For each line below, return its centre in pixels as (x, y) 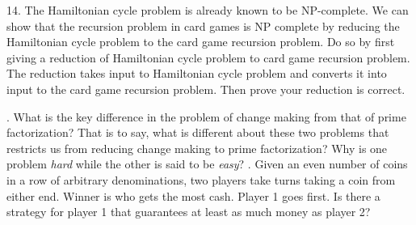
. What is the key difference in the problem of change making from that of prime (206, 116)
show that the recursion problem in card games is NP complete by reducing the (203, 25)
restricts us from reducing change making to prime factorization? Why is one (197, 148)
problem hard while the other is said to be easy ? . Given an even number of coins (207, 164)
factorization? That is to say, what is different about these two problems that (198, 132)
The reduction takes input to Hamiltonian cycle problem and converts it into (197, 73)
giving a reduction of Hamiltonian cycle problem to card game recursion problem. (208, 57)
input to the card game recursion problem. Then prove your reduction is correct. (206, 89)
